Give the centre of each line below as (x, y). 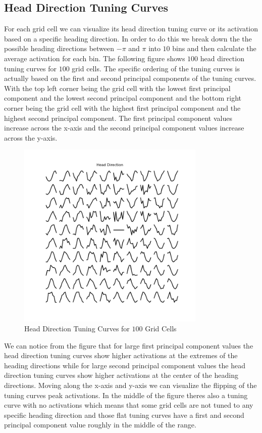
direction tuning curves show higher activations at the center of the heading (121, 375)
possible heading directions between (59, 48)
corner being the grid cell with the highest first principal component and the (122, 107)
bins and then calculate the (214, 48)
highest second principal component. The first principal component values (118, 118)
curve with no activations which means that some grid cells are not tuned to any (129, 405)
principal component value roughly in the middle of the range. (100, 425)
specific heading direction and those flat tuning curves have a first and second (124, 415)
